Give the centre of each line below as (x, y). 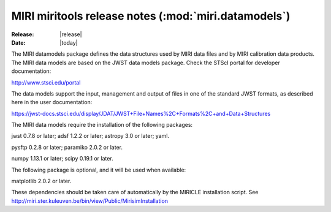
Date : (18, 42)
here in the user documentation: (52, 102)
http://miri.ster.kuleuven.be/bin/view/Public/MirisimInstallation (90, 201)
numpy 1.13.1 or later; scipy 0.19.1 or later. (62, 159)
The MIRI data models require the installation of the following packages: (102, 125)
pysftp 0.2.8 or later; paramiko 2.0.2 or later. (67, 147)
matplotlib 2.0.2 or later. (41, 181)
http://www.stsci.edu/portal (46, 82)
